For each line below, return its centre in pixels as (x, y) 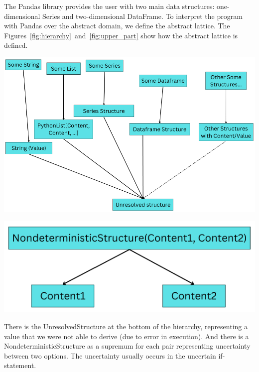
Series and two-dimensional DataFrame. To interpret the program (142, 16)
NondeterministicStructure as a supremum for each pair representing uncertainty (127, 346)
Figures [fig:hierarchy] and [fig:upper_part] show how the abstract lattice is (121, 35)
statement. (20, 365)
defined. (16, 45)
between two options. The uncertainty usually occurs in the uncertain (110, 355)
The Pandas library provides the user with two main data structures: (109, 6)
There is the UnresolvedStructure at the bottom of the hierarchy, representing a (126, 326)
